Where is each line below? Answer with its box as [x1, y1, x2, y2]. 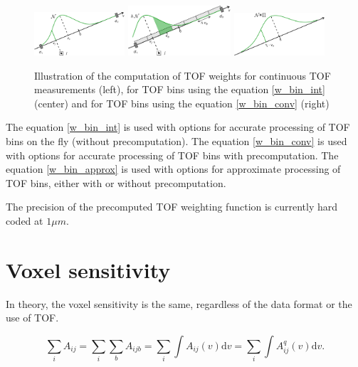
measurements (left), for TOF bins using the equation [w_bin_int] [34, 82, 325, 97]
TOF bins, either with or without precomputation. [6, 175, 226, 190]
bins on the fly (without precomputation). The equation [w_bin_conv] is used [6, 133, 347, 148]
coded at [6, 213, 43, 228]
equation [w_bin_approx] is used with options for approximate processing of [6, 161, 341, 176]
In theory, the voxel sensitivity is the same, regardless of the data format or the [6, 296, 352, 311]
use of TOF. [6, 310, 59, 325]
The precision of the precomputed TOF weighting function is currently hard [6, 199, 338, 214]
